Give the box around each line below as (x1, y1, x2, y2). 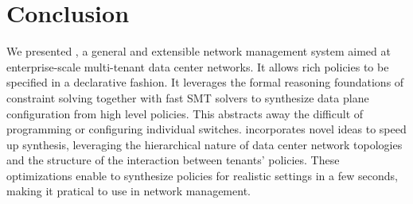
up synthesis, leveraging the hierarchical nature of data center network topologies (6, 136, 403, 152)
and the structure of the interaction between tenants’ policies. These (6, 152, 340, 168)
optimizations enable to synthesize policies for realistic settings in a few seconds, (6, 167, 398, 183)
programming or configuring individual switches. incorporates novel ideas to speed (6, 121, 407, 137)
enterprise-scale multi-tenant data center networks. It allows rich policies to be (6, 58, 389, 75)
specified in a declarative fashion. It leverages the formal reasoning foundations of (6, 74, 404, 90)
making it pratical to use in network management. (6, 183, 251, 199)
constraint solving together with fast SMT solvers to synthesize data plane (6, 89, 369, 106)
